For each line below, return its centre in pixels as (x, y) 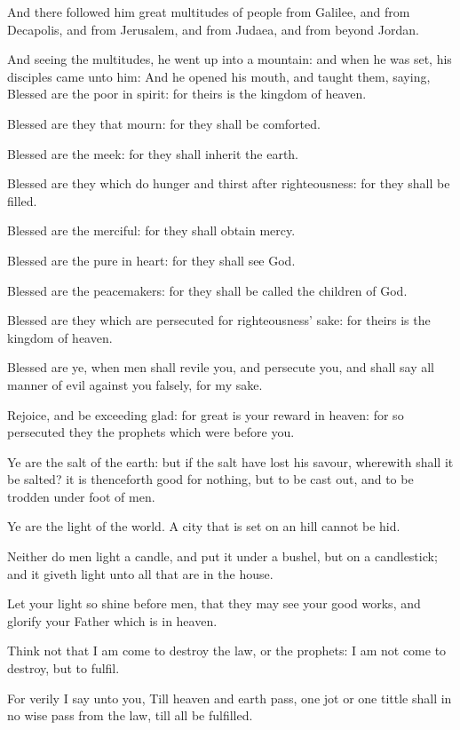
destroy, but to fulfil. (63, 668)
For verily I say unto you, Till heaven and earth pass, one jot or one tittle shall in (230, 698)
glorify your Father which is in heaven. (112, 620)
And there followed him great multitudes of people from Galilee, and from (209, 12)
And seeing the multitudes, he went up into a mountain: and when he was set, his (230, 59)
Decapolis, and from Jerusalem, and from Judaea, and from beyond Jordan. (213, 29)
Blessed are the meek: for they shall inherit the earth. (153, 153)
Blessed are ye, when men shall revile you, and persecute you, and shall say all (221, 367)
